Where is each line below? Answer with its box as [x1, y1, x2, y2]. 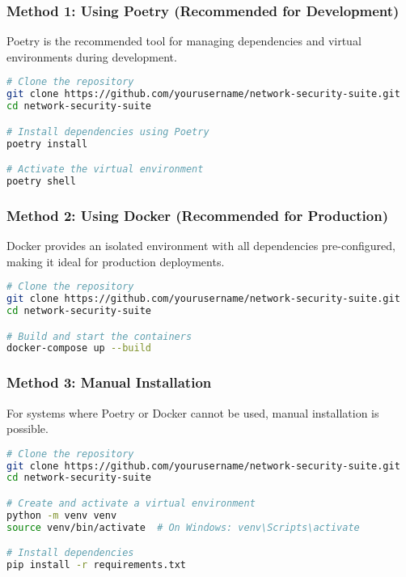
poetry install [6, 138, 88, 150]
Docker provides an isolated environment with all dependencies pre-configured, [6, 237, 395, 254]
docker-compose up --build [6, 342, 151, 354]
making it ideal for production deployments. [6, 252, 225, 269]
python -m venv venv [6, 509, 117, 521]
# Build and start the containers [6, 330, 192, 342]
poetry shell [6, 175, 76, 187]
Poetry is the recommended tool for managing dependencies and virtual [6, 32, 362, 49]
